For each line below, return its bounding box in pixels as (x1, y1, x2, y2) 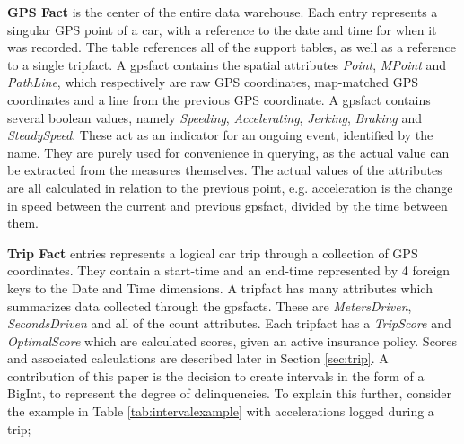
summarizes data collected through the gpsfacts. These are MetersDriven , (7, 296, 412, 315)
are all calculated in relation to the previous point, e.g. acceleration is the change (7, 178, 453, 196)
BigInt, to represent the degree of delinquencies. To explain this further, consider (7, 384, 452, 403)
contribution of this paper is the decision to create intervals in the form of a (7, 366, 425, 385)
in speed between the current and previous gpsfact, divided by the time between (7, 196, 448, 214)
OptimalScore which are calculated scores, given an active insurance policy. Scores (7, 331, 458, 350)
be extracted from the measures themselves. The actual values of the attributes (7, 161, 442, 179)
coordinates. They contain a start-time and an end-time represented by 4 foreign (7, 261, 451, 280)
